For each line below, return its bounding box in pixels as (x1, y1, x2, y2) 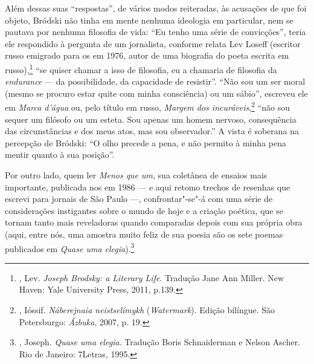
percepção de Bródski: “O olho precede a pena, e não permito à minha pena (5, 136, 286, 149)
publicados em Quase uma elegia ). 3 (5, 240, 135, 255)
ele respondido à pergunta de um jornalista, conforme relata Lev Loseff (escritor (5, 37, 301, 50)
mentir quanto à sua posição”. (5, 148, 115, 161)
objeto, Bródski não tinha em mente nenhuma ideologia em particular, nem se (5, 13, 293, 26)
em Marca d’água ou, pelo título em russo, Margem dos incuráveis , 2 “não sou (5, 99, 290, 114)
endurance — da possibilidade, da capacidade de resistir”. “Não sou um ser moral (5, 75, 306, 88)
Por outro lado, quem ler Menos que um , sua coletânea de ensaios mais (5, 169, 268, 181)
